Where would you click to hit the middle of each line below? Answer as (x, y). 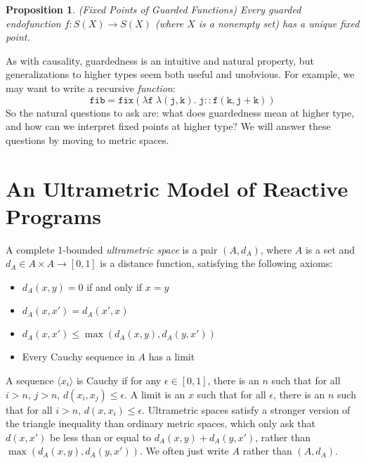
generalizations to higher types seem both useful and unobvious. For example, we (180, 74)
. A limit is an (155, 394)
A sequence (30, 380)
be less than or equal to (101, 437)
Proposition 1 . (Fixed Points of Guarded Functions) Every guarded (153, 9)
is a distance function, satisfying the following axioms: (216, 263)
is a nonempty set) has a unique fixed (279, 23)
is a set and (330, 249)
